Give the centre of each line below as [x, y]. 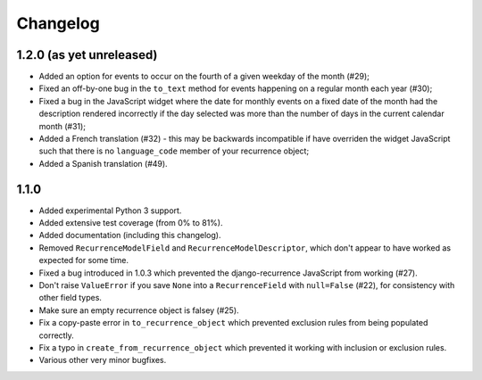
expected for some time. [84, 260]
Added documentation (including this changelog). [130, 235]
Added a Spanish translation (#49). [104, 163]
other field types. [71, 298]
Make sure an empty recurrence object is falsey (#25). [139, 310]
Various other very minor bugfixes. [103, 360]
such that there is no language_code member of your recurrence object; [174, 151]
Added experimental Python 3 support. [110, 211]
